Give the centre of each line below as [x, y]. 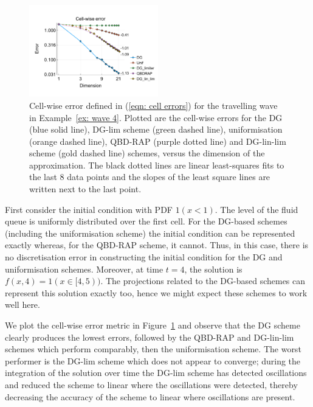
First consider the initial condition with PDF [89, 209]
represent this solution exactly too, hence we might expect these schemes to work [156, 292]
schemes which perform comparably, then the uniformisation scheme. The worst [153, 349]
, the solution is [213, 269]
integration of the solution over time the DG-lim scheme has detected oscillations [156, 373]
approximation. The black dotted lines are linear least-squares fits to [157, 165]
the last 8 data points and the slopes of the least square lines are [150, 177]
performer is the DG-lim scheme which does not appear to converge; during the [153, 360]
